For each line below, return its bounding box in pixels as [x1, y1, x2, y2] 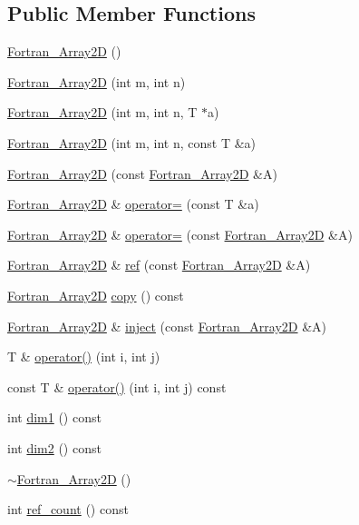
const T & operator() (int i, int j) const [7, 377, 227, 396]
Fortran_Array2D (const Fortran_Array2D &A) [7, 163, 277, 183]
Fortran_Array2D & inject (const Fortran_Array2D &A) [7, 316, 327, 335]
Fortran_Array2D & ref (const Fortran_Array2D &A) [7, 255, 311, 274]
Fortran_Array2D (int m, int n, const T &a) [7, 133, 257, 152]
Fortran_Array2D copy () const [7, 285, 184, 304]
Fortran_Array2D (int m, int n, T [7, 103, 198, 122]
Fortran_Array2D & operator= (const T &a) [7, 194, 259, 213]
